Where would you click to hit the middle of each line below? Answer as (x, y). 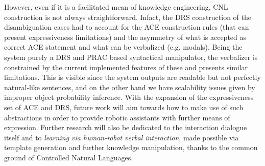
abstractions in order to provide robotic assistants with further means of (117, 117)
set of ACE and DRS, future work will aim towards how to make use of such (124, 107)
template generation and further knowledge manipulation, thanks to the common (131, 147)
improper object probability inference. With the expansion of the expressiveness (129, 97)
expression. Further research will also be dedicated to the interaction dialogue (126, 127)
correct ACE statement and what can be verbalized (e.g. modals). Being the (123, 47)
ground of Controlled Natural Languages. (69, 157)
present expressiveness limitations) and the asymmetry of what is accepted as (125, 37)
